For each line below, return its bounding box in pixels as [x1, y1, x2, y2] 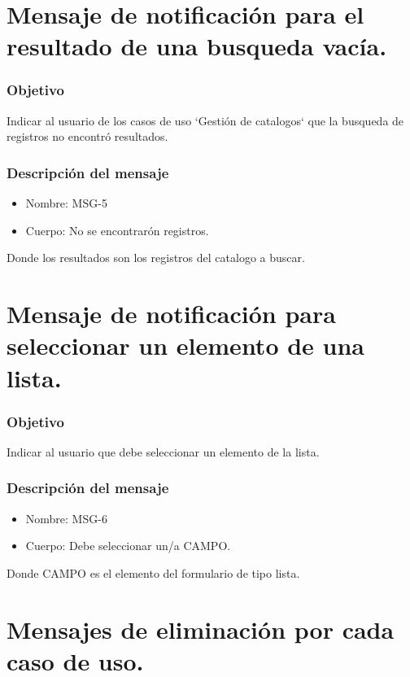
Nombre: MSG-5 [25, 194, 107, 212]
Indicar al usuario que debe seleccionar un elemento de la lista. [7, 443, 320, 460]
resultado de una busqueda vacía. [7, 29, 387, 63]
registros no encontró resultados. [7, 128, 168, 145]
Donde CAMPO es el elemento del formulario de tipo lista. [7, 564, 300, 581]
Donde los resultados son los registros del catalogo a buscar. [7, 249, 305, 266]
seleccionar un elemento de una [7, 329, 365, 362]
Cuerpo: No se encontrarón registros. [25, 221, 209, 238]
